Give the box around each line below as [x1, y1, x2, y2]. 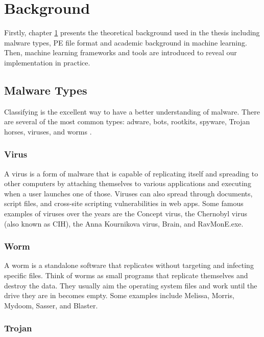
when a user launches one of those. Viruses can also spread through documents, [4, 188, 253, 198]
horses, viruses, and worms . [4, 126, 92, 137]
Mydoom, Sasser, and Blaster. [4, 300, 98, 310]
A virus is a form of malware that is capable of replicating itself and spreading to [4, 168, 258, 178]
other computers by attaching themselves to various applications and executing [4, 178, 251, 189]
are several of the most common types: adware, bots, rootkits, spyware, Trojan [4, 116, 250, 127]
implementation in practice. [4, 57, 90, 68]
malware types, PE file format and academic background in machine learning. [4, 37, 247, 48]
